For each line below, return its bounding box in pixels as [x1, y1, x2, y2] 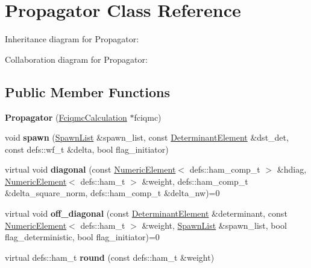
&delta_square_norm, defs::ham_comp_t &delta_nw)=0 [5, 187, 220, 199]
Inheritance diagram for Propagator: [5, 33, 139, 45]
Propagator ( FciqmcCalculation [5, 110, 127, 123]
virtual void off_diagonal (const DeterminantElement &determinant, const [5, 207, 287, 220]
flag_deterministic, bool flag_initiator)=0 [5, 231, 160, 243]
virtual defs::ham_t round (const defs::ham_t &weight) [5, 250, 215, 263]
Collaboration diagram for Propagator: [5, 53, 148, 65]
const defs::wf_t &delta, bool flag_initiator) [5, 142, 169, 155]
